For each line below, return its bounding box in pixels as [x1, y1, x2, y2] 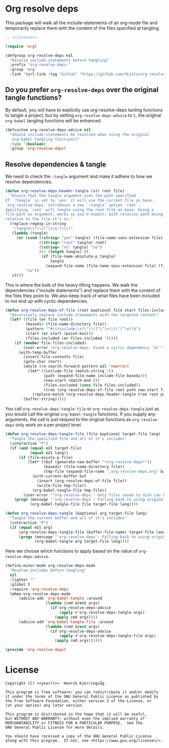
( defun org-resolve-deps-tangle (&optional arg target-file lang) [5, 511, 147, 516]
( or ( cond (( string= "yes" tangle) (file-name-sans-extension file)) [16, 235, 165, 240]
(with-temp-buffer [18, 350, 57, 355]
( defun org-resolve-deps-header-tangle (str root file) [5, 188, 125, 194]
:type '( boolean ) [10, 142, 46, 147]
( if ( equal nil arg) [10, 525, 53, 530]
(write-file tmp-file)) [37, 483, 87, 488]
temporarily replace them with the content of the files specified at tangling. [5, 25, 160, 31]
